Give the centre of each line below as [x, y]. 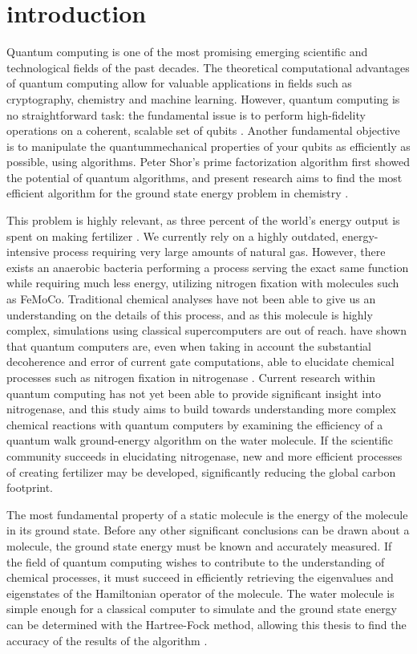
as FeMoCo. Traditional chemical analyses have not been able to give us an [191, 299]
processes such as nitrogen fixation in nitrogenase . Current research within [191, 377]
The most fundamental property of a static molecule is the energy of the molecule [207, 514]
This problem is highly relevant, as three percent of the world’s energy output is [203, 220]
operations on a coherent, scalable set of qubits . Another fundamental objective [203, 130]
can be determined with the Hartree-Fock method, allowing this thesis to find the [206, 624]
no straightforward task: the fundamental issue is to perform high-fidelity [186, 114]
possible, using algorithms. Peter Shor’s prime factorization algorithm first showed [208, 162]
